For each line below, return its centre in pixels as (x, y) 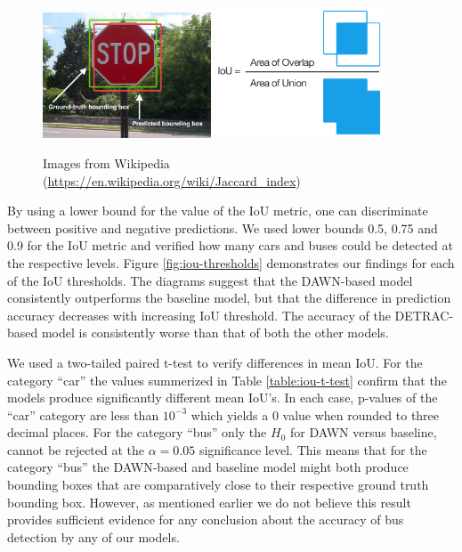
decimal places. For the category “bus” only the (137, 432)
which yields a (230, 414)
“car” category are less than (83, 414)
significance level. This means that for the (313, 449)
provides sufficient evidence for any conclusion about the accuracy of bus (206, 520)
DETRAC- (424, 315)
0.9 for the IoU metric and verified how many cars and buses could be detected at (230, 245)
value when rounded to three (361, 414)
